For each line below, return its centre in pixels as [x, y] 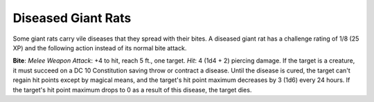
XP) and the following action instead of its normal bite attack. [100, 48]
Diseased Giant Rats [72, 18]
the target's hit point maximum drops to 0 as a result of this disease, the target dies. [132, 90]
